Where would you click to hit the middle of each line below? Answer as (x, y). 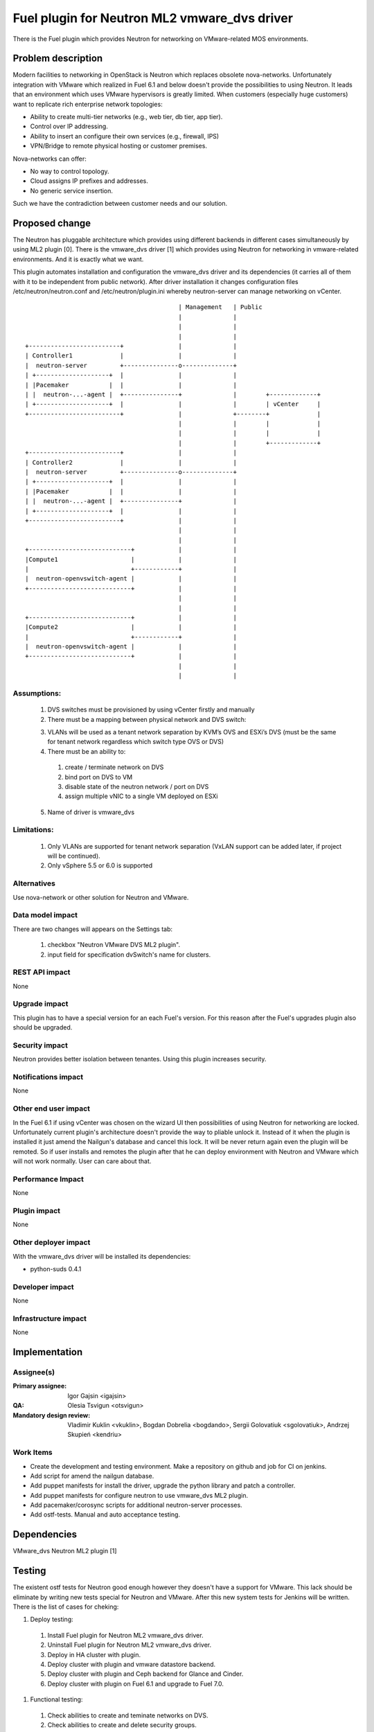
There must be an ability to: (87, 751)
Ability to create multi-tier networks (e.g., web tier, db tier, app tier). (126, 117)
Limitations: (33, 830)
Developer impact (43, 1287)
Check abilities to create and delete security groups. (122, 1724)
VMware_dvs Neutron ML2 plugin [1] (65, 1551)
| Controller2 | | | (131, 462)
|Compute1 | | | (131, 559)
